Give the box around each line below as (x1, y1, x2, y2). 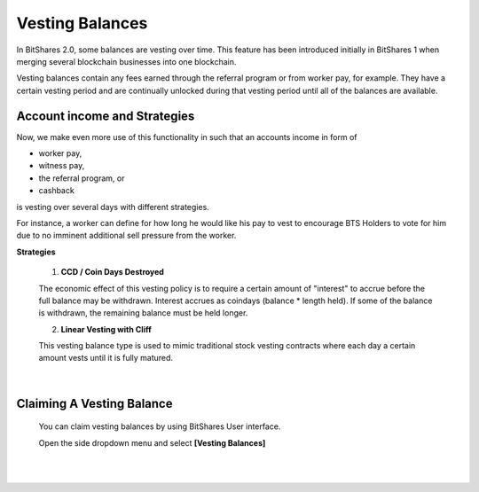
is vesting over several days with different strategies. (16, 201, 210, 212)
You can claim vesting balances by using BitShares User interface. (38, 421, 281, 432)
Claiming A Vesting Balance (16, 395, 173, 411)
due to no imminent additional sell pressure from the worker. (16, 230, 237, 241)
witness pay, (38, 160, 85, 171)
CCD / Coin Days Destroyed (60, 267, 164, 277)
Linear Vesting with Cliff (60, 324, 153, 334)
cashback (38, 185, 75, 196)
